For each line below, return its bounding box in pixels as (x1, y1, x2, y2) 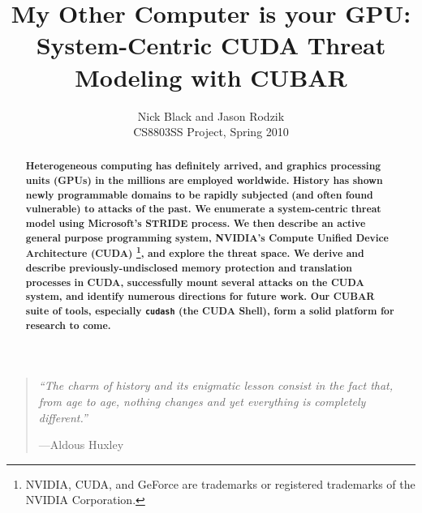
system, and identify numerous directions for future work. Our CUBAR (25, 289, 375, 304)
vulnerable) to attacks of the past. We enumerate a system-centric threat (25, 202, 381, 216)
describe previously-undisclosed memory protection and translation (25, 261, 352, 276)
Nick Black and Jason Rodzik (137, 107, 285, 124)
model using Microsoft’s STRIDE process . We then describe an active (25, 216, 366, 231)
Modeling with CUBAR (75, 60, 347, 93)
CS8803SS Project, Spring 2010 (133, 123, 289, 140)
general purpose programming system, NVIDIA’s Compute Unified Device (25, 230, 389, 245)
